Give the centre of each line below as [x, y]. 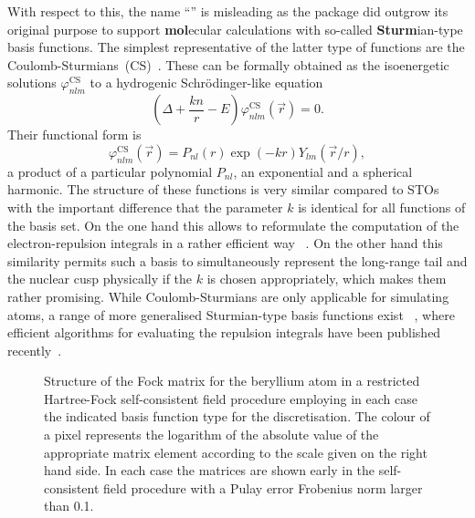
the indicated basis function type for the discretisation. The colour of [237, 416]
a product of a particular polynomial [110, 171]
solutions [32, 83]
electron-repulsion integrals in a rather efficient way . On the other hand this [225, 243]
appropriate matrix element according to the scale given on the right [236, 452]
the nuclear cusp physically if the [100, 279]
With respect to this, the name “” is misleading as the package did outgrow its [228, 11]
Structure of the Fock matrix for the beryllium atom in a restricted [232, 381]
